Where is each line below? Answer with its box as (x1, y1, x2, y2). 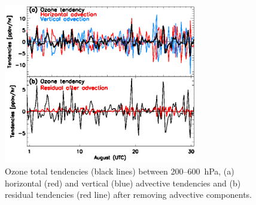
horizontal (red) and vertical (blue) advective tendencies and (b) (5, 176, 241, 189)
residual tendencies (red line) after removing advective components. (5, 188, 252, 201)
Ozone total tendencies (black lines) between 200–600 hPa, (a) (5, 164, 234, 177)
